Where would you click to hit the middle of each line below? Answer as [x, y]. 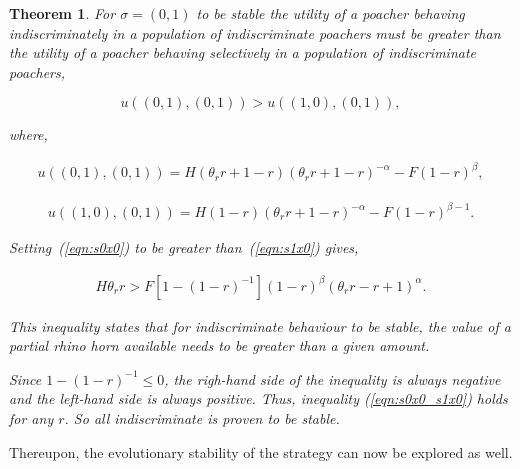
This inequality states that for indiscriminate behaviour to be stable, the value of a [260, 325]
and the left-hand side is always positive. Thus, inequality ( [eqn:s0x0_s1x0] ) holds [258, 398]
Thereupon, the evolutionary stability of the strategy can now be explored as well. [261, 451]
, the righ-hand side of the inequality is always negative [332, 378]
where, [28, 134]
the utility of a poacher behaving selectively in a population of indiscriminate [242, 52]
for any [31, 418]
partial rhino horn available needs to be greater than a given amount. [219, 345]
